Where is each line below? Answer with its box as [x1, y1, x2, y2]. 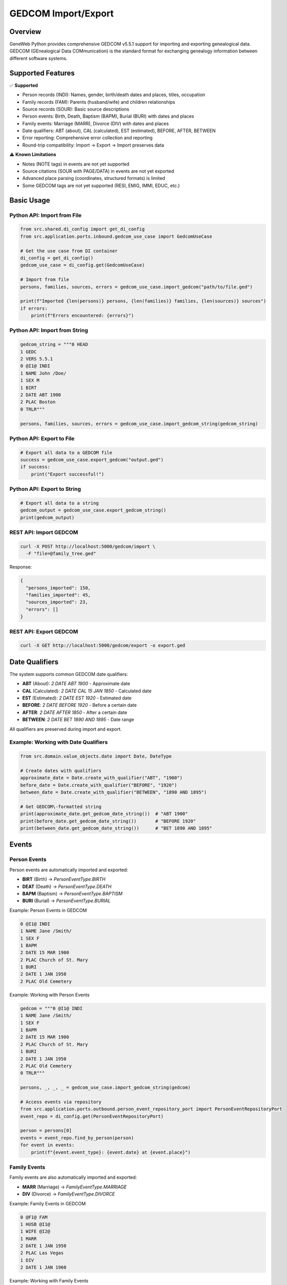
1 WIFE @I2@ [20, 1228, 51, 1235]
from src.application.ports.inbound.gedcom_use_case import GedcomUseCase [20, 233, 213, 239]
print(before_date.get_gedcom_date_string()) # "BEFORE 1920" [20, 818, 196, 824]
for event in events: [20, 1142, 75, 1148]
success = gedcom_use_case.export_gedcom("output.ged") [20, 457, 164, 463]
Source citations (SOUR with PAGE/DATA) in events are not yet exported [22, 168, 174, 174]
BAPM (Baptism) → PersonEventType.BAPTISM [22, 890, 123, 896]
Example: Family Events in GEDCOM [9, 1200, 86, 1206]
